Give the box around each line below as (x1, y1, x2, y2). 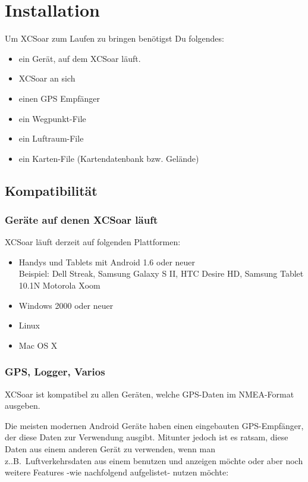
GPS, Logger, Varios (5, 364, 105, 379)
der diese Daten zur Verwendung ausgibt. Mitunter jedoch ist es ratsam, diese (5, 431, 288, 443)
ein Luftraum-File (18, 132, 84, 145)
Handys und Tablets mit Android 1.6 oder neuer (18, 255, 196, 268)
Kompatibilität (5, 181, 98, 199)
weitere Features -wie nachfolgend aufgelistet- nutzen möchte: (5, 466, 229, 478)
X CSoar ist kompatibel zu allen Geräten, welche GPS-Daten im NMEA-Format (5, 387, 294, 400)
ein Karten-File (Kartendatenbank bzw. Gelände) (18, 152, 199, 164)
